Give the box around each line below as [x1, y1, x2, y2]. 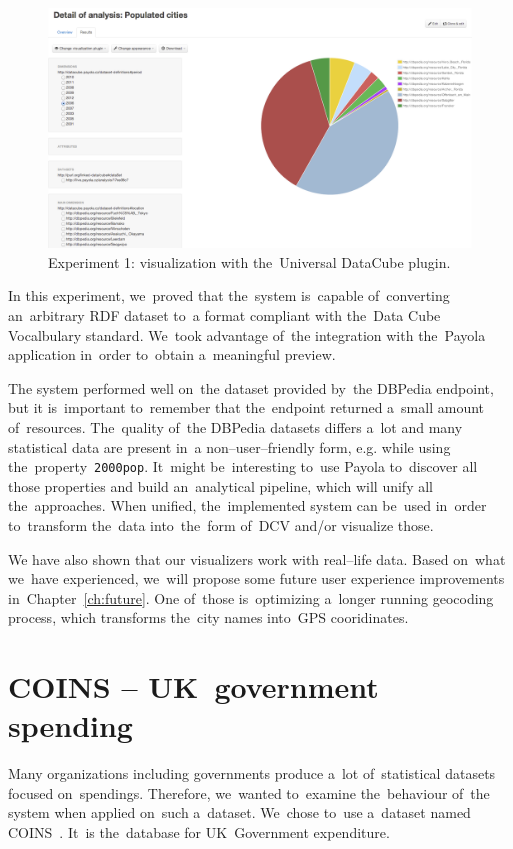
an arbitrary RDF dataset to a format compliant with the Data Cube [8, 304, 441, 325]
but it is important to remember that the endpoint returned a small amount [8, 397, 484, 418]
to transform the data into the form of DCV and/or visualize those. [8, 514, 434, 535]
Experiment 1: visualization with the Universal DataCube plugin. [48, 251, 451, 272]
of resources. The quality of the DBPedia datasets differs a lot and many [8, 416, 463, 437]
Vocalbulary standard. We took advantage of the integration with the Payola [8, 324, 486, 345]
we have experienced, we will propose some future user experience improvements [8, 568, 505, 589]
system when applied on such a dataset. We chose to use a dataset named [8, 802, 471, 823]
